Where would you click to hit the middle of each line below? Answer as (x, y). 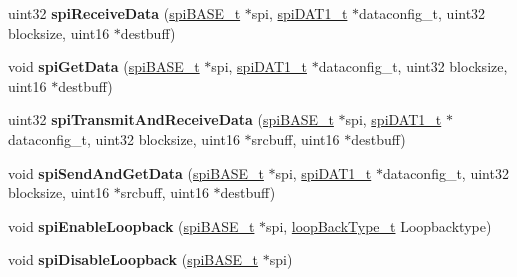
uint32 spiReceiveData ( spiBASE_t (124, 13)
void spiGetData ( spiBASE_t (104, 66)
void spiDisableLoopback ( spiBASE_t (133, 259)
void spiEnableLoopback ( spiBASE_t (131, 225)
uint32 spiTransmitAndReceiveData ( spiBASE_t (171, 119)
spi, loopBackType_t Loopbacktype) (379, 225)
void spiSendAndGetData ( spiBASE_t (136, 172)
